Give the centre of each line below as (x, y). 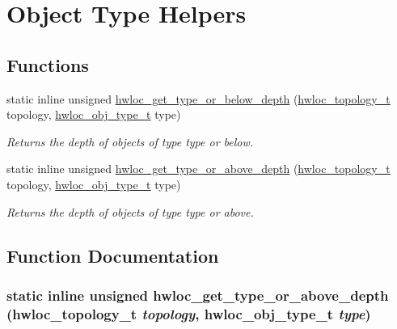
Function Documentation (113, 255)
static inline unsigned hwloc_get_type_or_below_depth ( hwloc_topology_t (198, 98)
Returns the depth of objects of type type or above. (130, 211)
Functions (48, 64)
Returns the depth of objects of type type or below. (130, 141)
